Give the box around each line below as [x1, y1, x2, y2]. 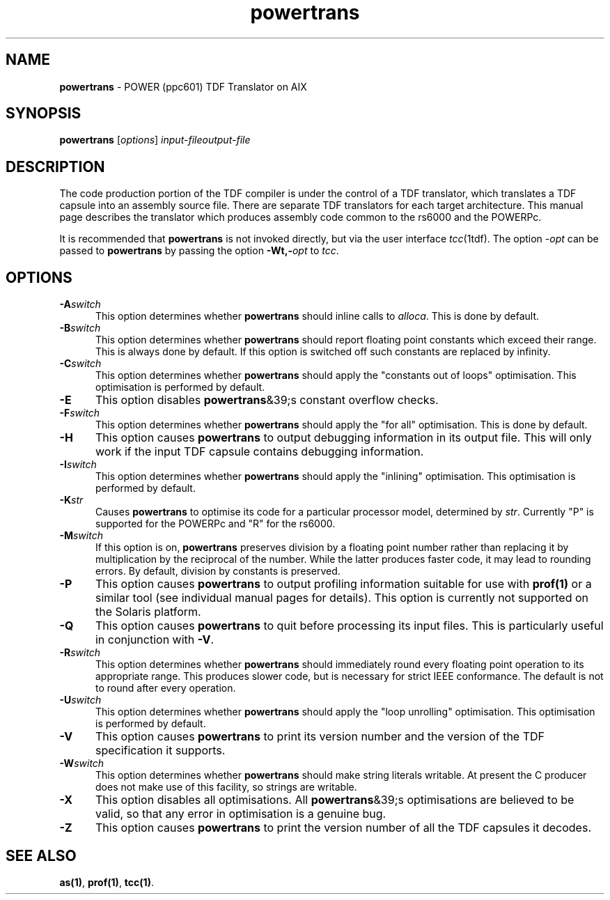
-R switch [59, 646, 101, 659]
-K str [59, 494, 84, 506]
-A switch [59, 298, 101, 311]
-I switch [59, 458, 97, 471]
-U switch [59, 694, 102, 706]
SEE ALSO [6, 846, 77, 864]
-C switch [59, 357, 102, 370]
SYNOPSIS [6, 104, 81, 123]
